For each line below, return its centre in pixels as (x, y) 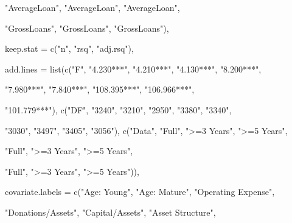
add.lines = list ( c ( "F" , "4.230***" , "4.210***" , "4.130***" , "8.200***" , (133, 69)
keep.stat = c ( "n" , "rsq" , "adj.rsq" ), (69, 48)
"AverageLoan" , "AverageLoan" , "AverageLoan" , (92, 7)
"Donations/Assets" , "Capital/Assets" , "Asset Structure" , (110, 212)
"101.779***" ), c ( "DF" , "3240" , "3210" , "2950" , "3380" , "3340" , (118, 109)
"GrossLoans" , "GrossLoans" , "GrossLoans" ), (87, 28)
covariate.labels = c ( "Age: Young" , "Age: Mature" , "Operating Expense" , (140, 192)
